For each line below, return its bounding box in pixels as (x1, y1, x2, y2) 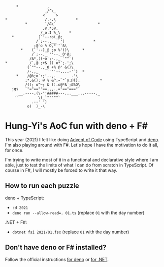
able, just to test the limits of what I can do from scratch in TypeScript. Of (5, 162, 154, 168)
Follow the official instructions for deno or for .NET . (5, 256, 109, 262)
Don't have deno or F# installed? (5, 243, 107, 252)
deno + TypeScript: (5, 195, 44, 201)
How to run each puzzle (5, 182, 79, 190)
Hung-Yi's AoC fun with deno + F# (5, 120, 148, 132)
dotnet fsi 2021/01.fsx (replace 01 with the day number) (12, 229, 130, 235)
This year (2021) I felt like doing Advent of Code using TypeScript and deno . (5, 136, 160, 143)
